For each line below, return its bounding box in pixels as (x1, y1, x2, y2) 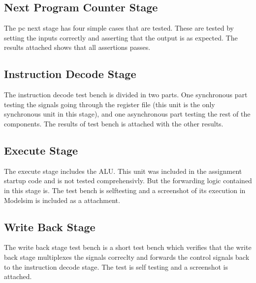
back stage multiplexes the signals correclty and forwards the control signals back (4, 251, 250, 262)
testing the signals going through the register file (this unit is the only (4, 99, 215, 109)
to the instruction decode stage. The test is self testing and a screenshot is (4, 261, 228, 272)
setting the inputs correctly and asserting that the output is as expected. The (4, 32, 238, 42)
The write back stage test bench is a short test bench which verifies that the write (4, 242, 252, 252)
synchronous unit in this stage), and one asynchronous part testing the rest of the (4, 109, 251, 119)
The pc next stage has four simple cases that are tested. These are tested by (4, 23, 234, 33)
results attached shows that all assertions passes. (4, 42, 151, 52)
